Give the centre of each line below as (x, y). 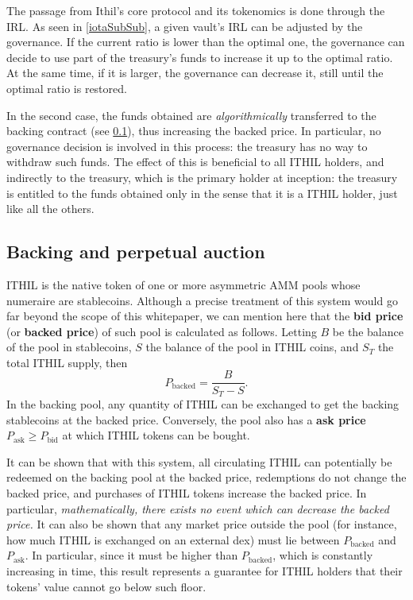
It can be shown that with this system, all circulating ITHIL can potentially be (199, 461)
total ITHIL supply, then (67, 362)
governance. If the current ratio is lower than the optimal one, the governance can (206, 42)
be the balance (368, 331)
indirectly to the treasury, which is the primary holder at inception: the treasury (202, 177)
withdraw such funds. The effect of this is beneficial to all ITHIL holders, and (195, 162)
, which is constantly (323, 555)
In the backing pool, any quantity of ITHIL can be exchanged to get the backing (203, 404)
